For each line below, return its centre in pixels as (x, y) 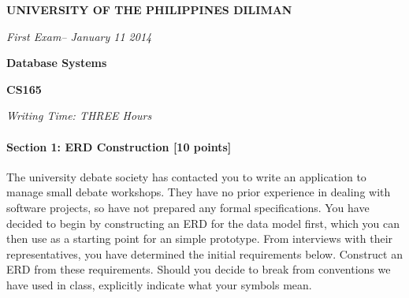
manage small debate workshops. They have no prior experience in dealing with (199, 192)
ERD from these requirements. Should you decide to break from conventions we (199, 269)
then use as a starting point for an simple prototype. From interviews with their (200, 238)
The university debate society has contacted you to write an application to (186, 176)
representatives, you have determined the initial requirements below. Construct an (204, 253)
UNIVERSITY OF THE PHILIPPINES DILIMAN (149, 9)
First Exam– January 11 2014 (79, 36)
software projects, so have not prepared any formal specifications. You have (188, 207)
